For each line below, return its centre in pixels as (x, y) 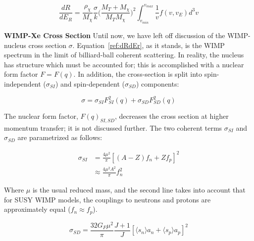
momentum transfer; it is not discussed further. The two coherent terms (113, 127)
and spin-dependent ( (93, 83)
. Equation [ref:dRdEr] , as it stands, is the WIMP (149, 45)
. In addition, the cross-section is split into (138, 74)
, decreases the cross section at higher (172, 116)
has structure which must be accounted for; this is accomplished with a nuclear (124, 64)
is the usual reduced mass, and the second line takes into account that (139, 190)
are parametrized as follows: (60, 137)
